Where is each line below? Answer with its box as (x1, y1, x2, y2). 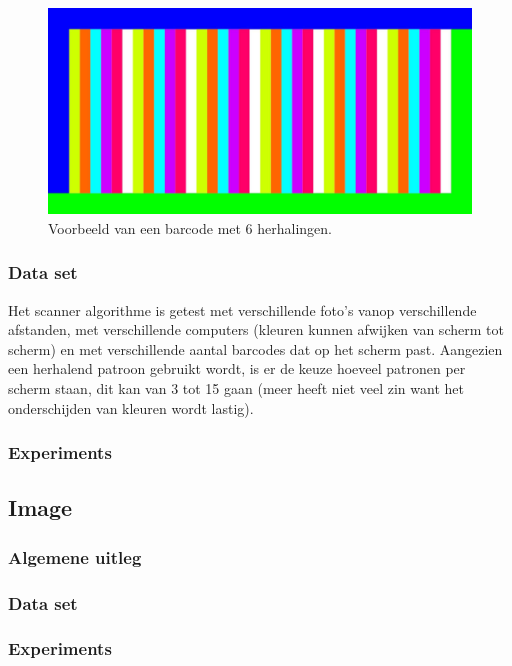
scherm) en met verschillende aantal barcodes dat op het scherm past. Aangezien (8, 338, 503, 359)
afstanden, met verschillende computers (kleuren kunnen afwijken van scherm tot (8, 319, 504, 340)
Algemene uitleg (8, 544, 142, 569)
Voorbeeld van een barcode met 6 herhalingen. (48, 217, 333, 238)
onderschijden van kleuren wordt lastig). (8, 397, 254, 418)
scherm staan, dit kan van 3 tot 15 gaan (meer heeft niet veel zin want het (8, 377, 464, 398)
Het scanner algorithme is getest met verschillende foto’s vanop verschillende (8, 299, 477, 320)
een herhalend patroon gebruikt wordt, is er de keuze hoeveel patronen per (8, 358, 466, 379)
